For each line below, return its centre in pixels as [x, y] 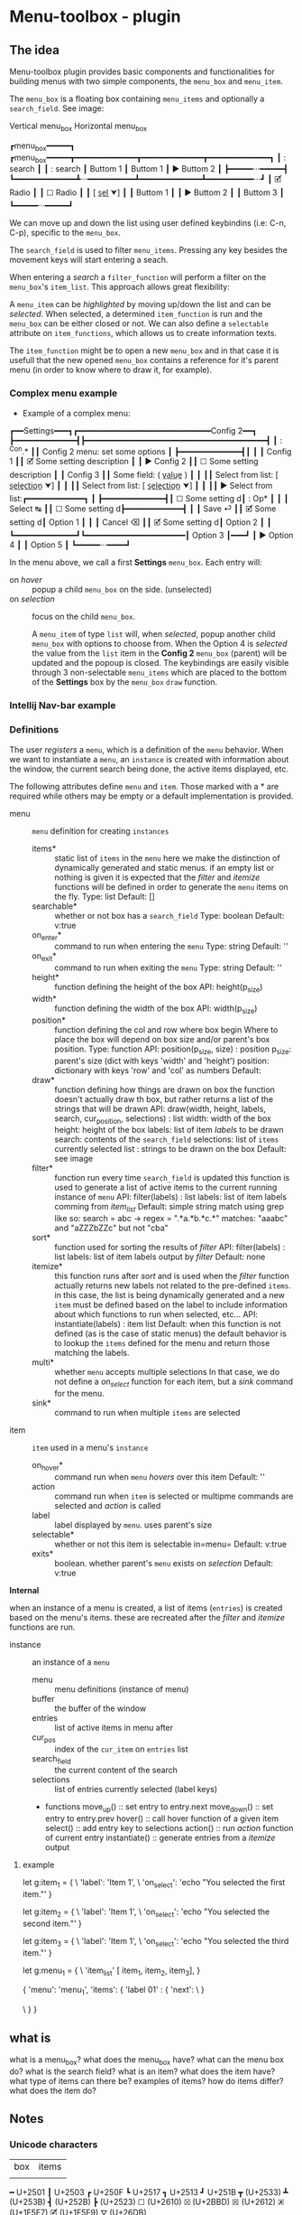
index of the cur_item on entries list [121, 1749]
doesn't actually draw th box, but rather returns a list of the [164, 1098]
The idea [35, 50]
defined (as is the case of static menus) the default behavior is [170, 1333]
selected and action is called [108, 1505]
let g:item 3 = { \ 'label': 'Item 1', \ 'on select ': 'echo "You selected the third [156, 1942]
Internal [24, 1590]
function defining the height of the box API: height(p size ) [159, 988]
